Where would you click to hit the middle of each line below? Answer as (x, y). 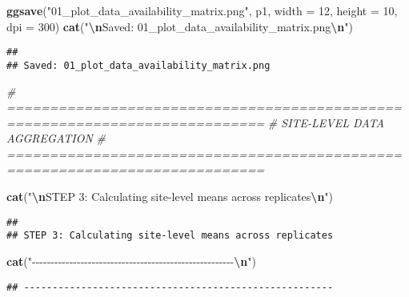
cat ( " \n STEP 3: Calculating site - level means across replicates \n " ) (170, 197)
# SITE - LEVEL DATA (326, 122)
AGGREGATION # (56, 138)
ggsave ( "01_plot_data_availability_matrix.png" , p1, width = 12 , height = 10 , (202, 10)
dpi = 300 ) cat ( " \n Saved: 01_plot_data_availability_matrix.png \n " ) (180, 26)
